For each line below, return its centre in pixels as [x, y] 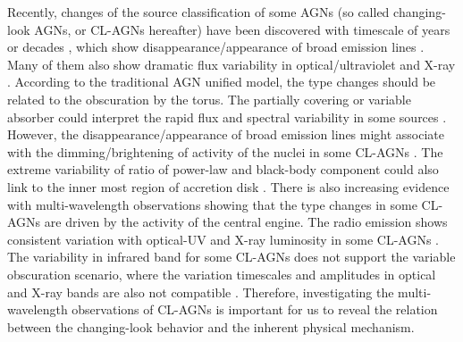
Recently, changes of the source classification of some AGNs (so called [198, 12]
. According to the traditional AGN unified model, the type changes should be [222, 82]
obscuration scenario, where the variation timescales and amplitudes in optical [222, 274]
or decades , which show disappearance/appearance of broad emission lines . [216, 47]
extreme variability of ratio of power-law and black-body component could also [223, 169]
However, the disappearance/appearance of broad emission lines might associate [226, 134]
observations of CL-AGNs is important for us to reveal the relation [255, 309]
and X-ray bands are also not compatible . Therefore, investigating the [201, 292]
